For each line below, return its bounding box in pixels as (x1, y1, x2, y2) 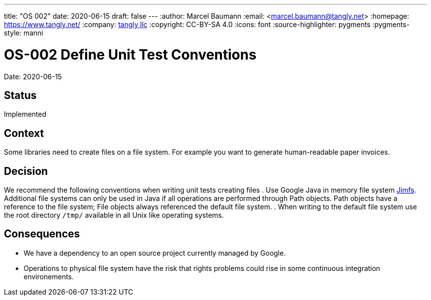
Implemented (4, 110, 47, 119)
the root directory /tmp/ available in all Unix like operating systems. (4, 211, 224, 220)
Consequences (4, 228, 80, 240)
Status (4, 89, 37, 101)
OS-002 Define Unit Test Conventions (4, 46, 257, 63)
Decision (4, 165, 48, 177)
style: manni (4, 29, 43, 37)
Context (4, 127, 44, 139)
